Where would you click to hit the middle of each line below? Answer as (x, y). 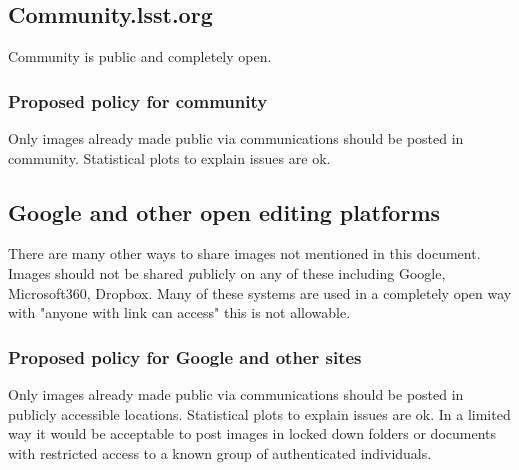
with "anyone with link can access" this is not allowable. (179, 312)
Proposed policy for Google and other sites (185, 356)
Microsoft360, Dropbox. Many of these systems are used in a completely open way (260, 292)
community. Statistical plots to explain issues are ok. (169, 157)
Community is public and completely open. (140, 56)
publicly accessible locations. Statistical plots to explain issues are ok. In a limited (259, 413)
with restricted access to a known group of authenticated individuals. (220, 452)
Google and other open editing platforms (224, 211)
